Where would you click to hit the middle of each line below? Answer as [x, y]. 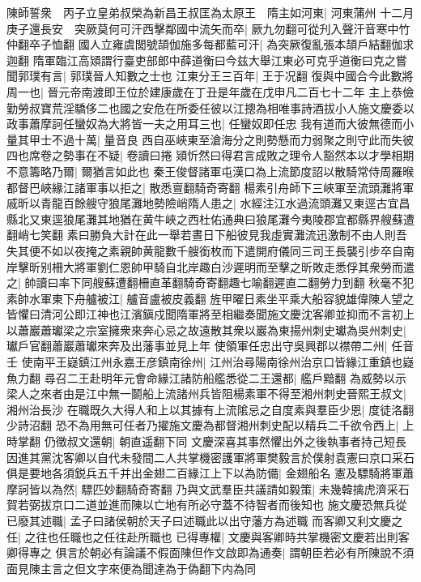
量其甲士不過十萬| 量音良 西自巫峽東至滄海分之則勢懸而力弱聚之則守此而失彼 [210, 139]
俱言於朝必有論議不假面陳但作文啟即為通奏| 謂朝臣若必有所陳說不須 [235, 552]
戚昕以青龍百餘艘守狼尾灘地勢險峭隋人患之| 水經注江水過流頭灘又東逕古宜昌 [208, 203]
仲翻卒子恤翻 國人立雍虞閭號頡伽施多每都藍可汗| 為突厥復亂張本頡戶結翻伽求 [210, 44]
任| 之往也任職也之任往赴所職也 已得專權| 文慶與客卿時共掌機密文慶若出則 [202, 536]
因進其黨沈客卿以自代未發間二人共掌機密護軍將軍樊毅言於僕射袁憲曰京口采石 [210, 457]
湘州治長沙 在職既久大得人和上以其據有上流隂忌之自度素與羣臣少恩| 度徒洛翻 [210, 409]
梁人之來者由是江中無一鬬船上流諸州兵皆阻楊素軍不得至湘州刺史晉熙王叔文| [206, 394]
